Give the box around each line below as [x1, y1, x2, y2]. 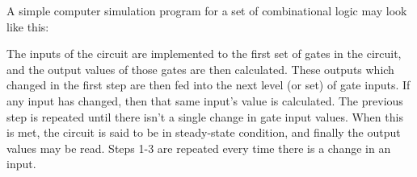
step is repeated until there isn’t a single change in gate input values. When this [6, 108, 403, 125]
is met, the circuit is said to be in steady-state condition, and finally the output [6, 124, 401, 141]
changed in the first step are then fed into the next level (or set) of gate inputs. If [6, 76, 411, 93]
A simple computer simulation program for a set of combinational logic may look [6, 2, 407, 19]
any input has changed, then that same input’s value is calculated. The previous [6, 92, 403, 109]
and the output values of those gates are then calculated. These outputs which [6, 60, 394, 77]
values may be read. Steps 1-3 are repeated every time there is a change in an [6, 139, 391, 156]
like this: [6, 18, 49, 35]
